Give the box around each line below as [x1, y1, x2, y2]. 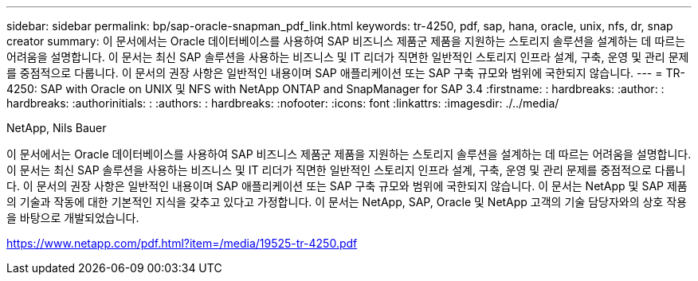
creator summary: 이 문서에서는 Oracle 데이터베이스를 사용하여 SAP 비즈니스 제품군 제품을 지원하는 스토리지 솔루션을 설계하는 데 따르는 [6, 34, 686, 48]
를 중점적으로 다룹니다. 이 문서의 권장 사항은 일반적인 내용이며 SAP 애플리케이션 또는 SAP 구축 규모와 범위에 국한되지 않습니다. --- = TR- [6, 66, 685, 80]
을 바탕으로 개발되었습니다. [6, 211, 139, 224]
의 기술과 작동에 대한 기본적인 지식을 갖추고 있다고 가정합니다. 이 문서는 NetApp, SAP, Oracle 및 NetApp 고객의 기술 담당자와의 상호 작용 [6, 195, 687, 209]
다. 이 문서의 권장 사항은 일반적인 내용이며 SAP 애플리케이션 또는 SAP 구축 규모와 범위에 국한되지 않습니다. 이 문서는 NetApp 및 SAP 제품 [6, 179, 688, 193]
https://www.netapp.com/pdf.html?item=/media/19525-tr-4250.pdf [6, 236, 358, 250]
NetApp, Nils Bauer [6, 121, 107, 135]
